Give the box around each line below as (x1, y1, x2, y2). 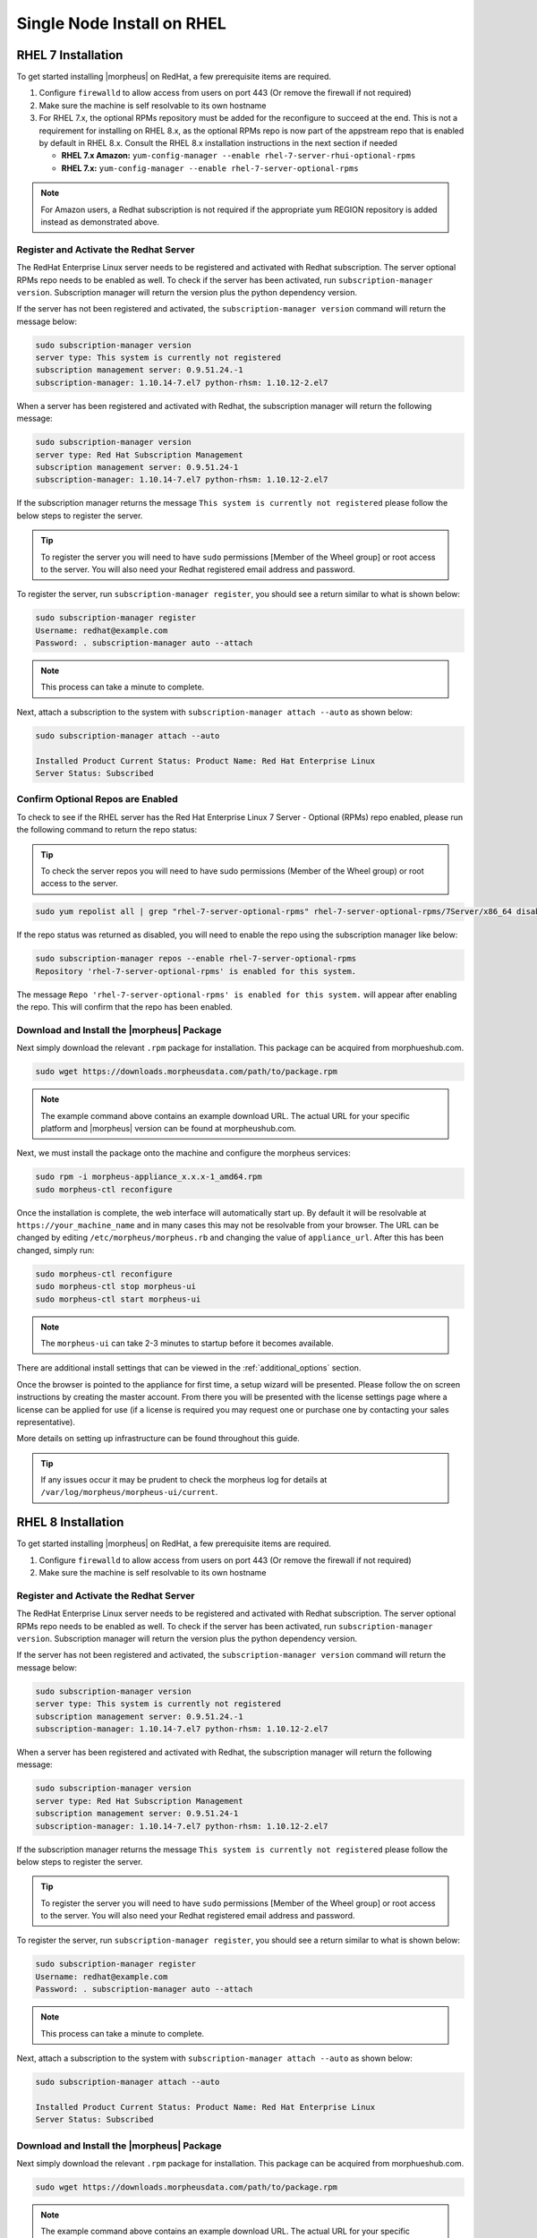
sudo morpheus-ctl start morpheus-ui (35, 1294, 201, 1304)
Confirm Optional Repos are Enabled (16, 793, 178, 806)
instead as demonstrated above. (40, 216, 160, 227)
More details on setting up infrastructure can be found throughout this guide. (16, 1433, 300, 1444)
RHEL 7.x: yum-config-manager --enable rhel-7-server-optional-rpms (61, 162, 359, 174)
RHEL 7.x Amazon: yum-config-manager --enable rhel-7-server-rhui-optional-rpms (61, 150, 416, 161)
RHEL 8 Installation (16, 1515, 124, 1530)
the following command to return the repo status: (16, 824, 198, 835)
